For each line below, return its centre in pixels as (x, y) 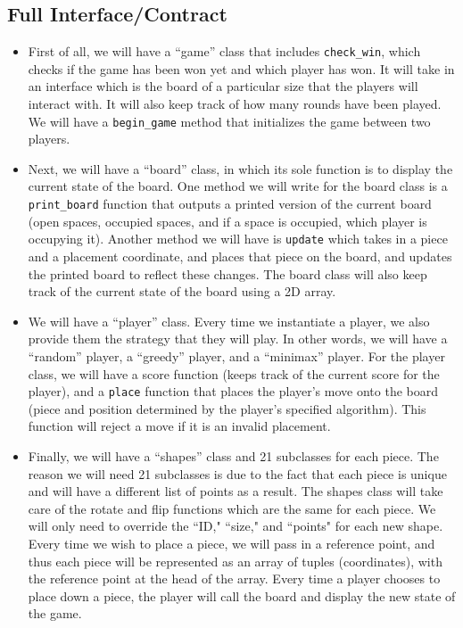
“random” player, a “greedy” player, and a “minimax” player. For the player (236, 355)
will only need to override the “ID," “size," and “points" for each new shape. (236, 526)
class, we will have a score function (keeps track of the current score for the (234, 373)
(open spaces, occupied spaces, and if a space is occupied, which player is (227, 221)
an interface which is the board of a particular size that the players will (223, 86)
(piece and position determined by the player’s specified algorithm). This (227, 408)
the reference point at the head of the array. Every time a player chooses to (234, 578)
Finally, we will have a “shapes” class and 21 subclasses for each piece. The (233, 455)
